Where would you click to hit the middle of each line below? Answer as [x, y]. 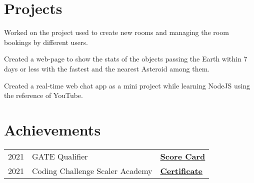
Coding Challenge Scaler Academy [92, 170]
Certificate [181, 170]
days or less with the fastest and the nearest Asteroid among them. [107, 68]
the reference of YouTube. [43, 95]
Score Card [183, 156]
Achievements [52, 129]
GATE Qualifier [60, 156]
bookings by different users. [46, 42]
